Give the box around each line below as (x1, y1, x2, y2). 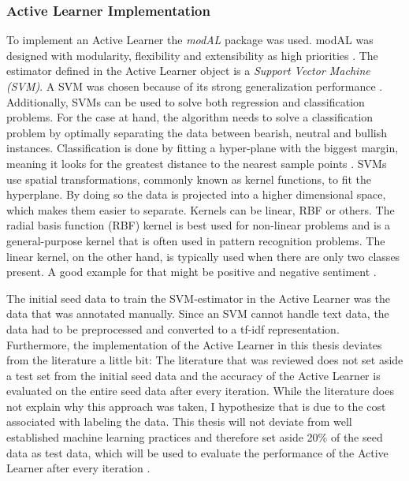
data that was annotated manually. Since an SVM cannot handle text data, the (6, 305, 389, 322)
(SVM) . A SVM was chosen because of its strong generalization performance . (6, 78, 383, 94)
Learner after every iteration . (6, 460, 151, 476)
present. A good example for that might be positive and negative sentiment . (6, 263, 377, 280)
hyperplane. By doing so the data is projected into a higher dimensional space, (6, 186, 386, 203)
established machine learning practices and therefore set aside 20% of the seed (6, 429, 383, 446)
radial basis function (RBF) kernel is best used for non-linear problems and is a (6, 217, 391, 233)
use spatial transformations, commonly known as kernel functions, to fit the (6, 170, 371, 187)
